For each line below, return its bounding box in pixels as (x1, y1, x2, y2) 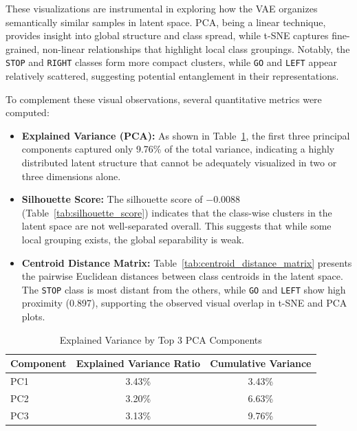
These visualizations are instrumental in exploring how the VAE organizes (6, 1, 318, 15)
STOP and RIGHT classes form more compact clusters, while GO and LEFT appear (6, 55, 338, 69)
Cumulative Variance (210, 356, 312, 371)
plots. (21, 309, 45, 323)
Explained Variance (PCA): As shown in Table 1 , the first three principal (21, 128, 350, 142)
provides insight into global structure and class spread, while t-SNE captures (6, 28, 329, 43)
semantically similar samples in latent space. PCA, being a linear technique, (6, 14, 326, 29)
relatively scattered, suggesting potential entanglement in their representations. (6, 69, 339, 83)
